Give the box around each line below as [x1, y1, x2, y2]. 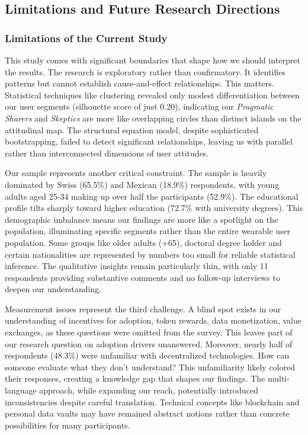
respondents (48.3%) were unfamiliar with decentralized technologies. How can [5, 349, 290, 362]
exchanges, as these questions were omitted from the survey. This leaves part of [5, 326, 293, 338]
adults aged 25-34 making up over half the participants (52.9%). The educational [5, 190, 299, 202]
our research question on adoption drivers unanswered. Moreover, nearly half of [5, 337, 293, 350]
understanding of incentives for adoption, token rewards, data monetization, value [5, 314, 301, 327]
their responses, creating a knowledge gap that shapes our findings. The [5, 372, 265, 385]
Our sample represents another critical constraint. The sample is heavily [5, 167, 267, 179]
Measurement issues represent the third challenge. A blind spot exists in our [5, 302, 281, 315]
